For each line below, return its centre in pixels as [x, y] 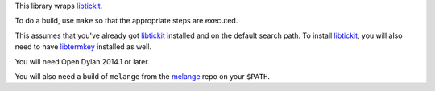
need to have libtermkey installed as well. [83, 47]
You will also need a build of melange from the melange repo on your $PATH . [142, 76]
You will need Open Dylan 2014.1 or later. [82, 61]
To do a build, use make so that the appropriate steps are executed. [126, 21]
